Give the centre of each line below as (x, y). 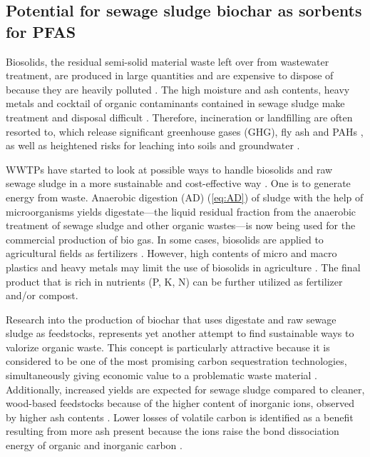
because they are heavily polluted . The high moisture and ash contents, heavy (178, 89)
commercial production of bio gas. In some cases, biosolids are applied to (165, 239)
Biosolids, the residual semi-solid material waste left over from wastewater (168, 61)
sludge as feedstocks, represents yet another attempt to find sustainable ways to (180, 333)
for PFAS (41, 31)
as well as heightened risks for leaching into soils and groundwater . (153, 145)
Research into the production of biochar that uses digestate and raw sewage (171, 319)
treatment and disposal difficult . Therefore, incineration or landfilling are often (179, 117)
